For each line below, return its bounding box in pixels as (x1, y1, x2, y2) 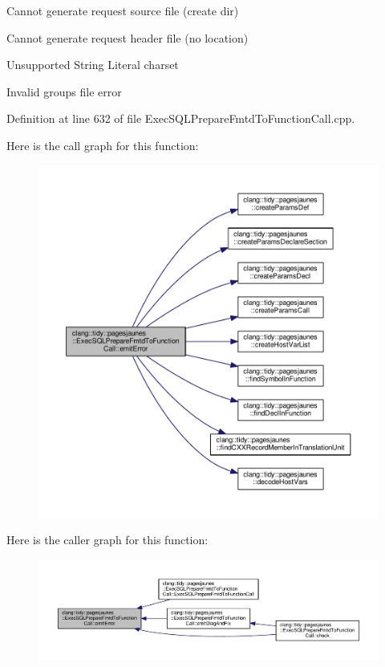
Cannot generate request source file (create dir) (6, 2, 239, 18)
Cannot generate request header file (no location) (6, 29, 249, 46)
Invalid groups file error (6, 83, 122, 100)
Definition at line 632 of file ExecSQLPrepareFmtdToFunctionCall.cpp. (6, 110, 355, 127)
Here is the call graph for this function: (6, 136, 199, 153)
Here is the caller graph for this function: (6, 531, 209, 548)
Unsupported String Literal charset (6, 56, 179, 73)
